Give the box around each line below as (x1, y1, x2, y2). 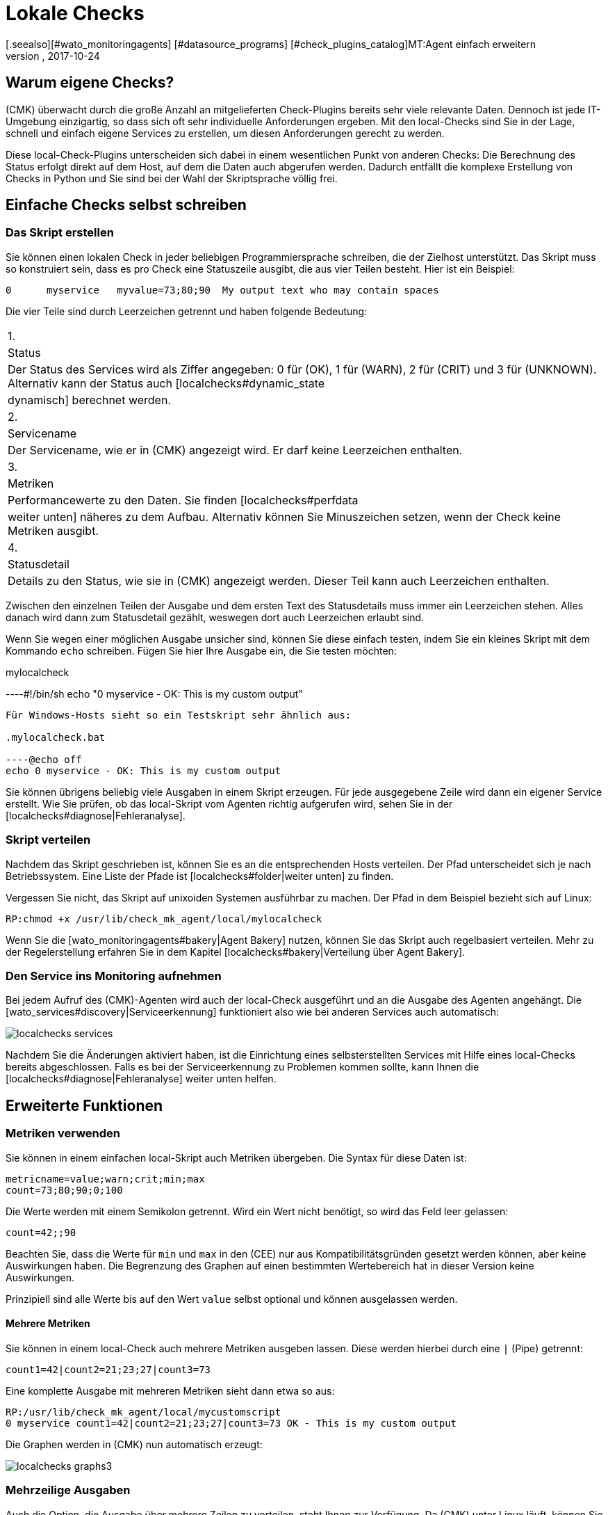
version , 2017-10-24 (6, 49, 100, 62)
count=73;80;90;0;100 (6, 1184, 123, 1196)
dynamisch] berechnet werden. (8, 392, 171, 407)
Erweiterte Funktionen (6, 1096, 163, 1114)
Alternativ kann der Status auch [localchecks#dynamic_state (8, 376, 325, 390)
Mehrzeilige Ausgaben (6, 1483, 131, 1498)
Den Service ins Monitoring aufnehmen (6, 968, 222, 983)
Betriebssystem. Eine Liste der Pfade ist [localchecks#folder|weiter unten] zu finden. (6, 869, 394, 882)
